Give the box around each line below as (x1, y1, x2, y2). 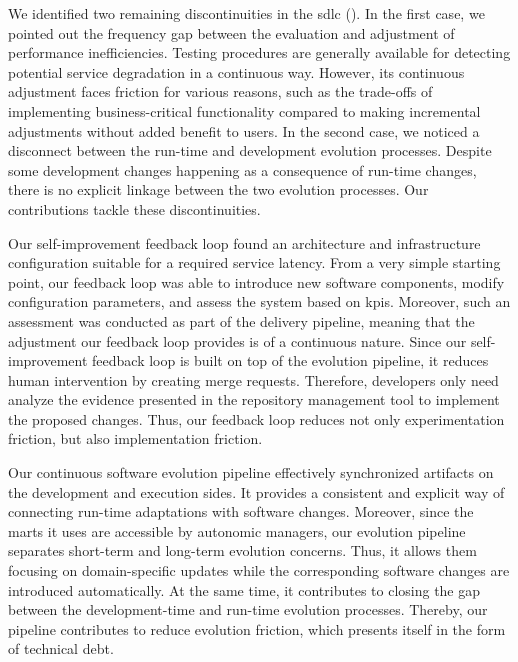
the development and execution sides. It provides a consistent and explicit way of (8, 481, 505, 502)
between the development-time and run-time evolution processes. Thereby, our (8, 599, 488, 620)
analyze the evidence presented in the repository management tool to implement (8, 389, 500, 410)
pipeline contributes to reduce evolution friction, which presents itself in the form (8, 618, 506, 639)
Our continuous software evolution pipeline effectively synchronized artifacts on (8, 462, 494, 483)
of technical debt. (8, 638, 114, 659)
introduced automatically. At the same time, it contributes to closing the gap (8, 579, 481, 600)
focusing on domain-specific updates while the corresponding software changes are (8, 560, 510, 581)
